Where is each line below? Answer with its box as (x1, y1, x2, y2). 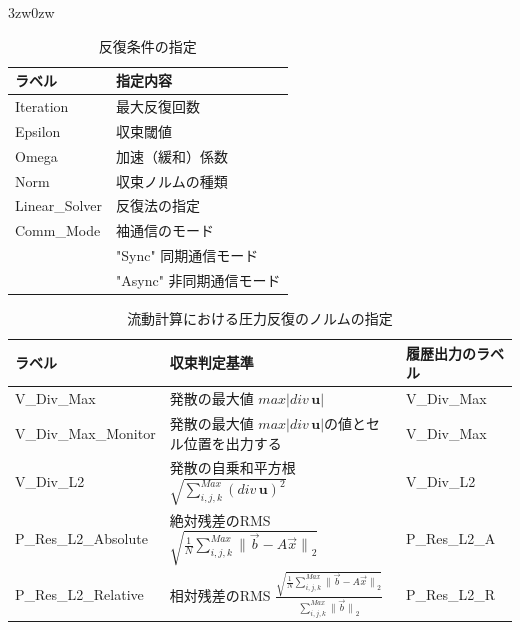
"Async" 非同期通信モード (116, 269, 281, 290)
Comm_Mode (15, 220, 101, 241)
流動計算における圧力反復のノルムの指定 (127, 308, 393, 329)
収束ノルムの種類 (116, 170, 228, 191)
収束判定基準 (169, 352, 254, 373)
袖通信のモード (116, 220, 215, 241)
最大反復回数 (116, 96, 201, 117)
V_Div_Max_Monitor (15, 422, 156, 443)
